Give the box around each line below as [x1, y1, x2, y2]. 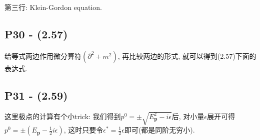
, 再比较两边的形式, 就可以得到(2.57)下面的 [117, 50, 256, 61]
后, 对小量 [171, 111, 204, 121]
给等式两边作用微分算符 [4, 50, 81, 61]
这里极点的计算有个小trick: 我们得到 [4, 111, 121, 121]
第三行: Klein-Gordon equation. [4, 2, 102, 12]
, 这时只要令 [63, 125, 103, 135]
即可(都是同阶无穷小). [124, 125, 195, 135]
